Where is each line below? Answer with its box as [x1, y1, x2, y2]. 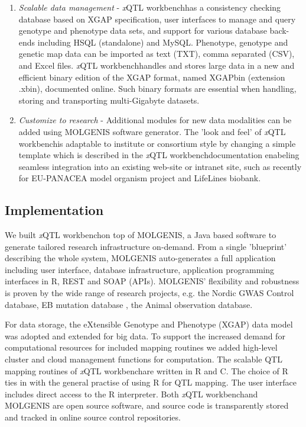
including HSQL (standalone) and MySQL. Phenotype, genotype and [37, 36, 288, 48]
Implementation [5, 201, 104, 219]
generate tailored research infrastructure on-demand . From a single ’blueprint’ [5, 240, 287, 252]
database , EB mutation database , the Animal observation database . [5, 298, 253, 310]
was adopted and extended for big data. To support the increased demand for [5, 329, 285, 342]
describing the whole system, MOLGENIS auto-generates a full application [5, 252, 276, 264]
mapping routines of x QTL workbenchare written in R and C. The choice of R [5, 364, 288, 377]
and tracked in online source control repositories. [5, 411, 181, 423]
